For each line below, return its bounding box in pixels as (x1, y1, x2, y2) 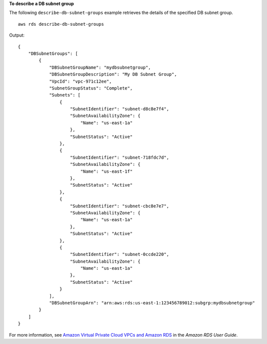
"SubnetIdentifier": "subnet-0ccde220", (70, 251, 169, 257)
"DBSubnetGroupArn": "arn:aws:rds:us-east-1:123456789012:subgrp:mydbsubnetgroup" (49, 300, 256, 306)
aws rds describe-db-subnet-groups (18, 21, 104, 27)
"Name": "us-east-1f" (80, 168, 133, 174)
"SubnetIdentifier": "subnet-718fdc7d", (70, 154, 169, 160)
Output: (9, 32, 25, 38)
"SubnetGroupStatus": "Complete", (49, 85, 133, 91)
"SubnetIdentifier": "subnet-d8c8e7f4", (70, 106, 169, 112)
